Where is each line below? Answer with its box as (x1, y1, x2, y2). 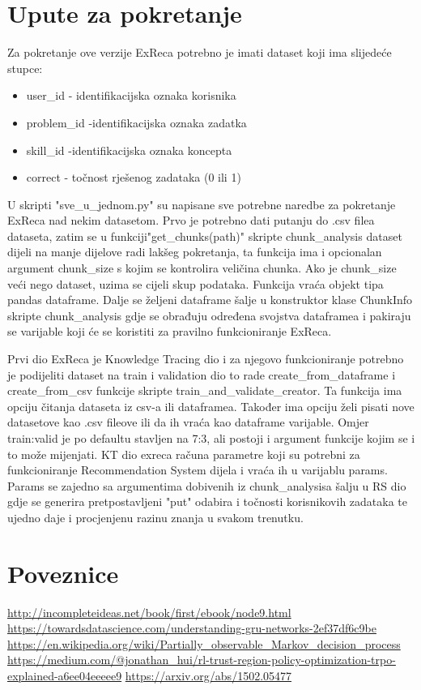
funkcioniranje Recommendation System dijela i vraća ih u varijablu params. (7, 461, 388, 478)
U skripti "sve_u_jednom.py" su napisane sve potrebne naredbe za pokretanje (7, 195, 396, 212)
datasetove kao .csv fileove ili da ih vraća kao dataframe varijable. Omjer (7, 414, 369, 431)
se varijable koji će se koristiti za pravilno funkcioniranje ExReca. (7, 323, 332, 340)
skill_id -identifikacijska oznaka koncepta (26, 141, 232, 158)
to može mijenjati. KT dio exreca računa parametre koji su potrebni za (7, 445, 360, 462)
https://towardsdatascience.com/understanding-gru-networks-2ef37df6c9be (7, 619, 376, 636)
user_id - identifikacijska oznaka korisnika (26, 87, 236, 104)
